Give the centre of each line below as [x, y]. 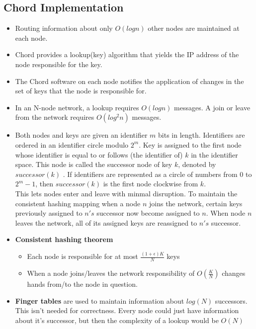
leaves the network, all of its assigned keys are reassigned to [106, 222]
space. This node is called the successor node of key [94, 164]
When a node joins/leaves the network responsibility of [111, 273]
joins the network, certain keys [196, 203]
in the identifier [214, 154]
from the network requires [55, 117]
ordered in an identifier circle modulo [72, 144]
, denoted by [197, 164]
